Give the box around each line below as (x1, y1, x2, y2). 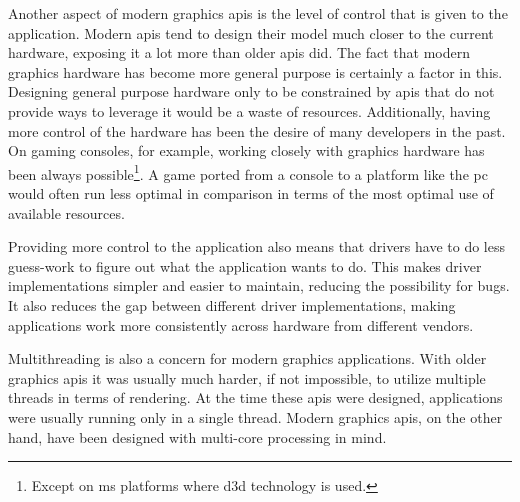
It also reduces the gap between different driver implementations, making (8, 294, 456, 315)
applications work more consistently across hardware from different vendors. (8, 314, 474, 335)
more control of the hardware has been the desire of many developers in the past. (8, 120, 506, 141)
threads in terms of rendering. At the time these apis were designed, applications (8, 387, 503, 408)
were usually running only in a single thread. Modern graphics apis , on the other (8, 406, 503, 427)
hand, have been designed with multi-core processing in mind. (8, 426, 387, 447)
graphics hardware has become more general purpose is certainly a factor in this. (8, 61, 503, 82)
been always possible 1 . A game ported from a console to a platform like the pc (8, 160, 488, 184)
